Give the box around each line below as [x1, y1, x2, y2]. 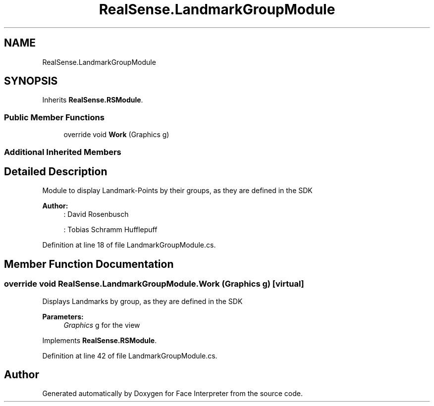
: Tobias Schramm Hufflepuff [63, 225, 158, 234]
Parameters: [42, 312, 84, 321]
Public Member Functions [4, 112, 105, 122]
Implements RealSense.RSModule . [42, 336, 157, 345]
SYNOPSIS [4, 75, 58, 88]
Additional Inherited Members [4, 147, 121, 157]
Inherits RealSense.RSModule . [42, 96, 143, 104]
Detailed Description [4, 165, 108, 178]
